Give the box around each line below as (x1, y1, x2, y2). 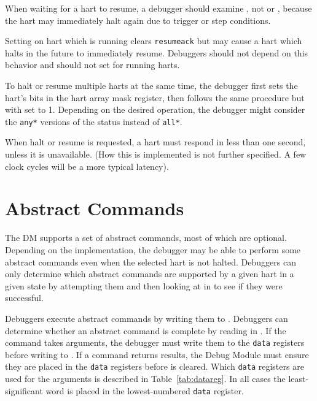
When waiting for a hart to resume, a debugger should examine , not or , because (5, 2, 312, 14)
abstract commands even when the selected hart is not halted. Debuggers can (5, 255, 296, 268)
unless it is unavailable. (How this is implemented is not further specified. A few (5, 148, 307, 161)
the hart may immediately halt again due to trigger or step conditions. (5, 13, 271, 26)
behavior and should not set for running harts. (5, 58, 180, 71)
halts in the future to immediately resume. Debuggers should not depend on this (5, 46, 308, 59)
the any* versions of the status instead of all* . (5, 115, 182, 128)
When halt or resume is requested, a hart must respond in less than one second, (5, 136, 306, 148)
